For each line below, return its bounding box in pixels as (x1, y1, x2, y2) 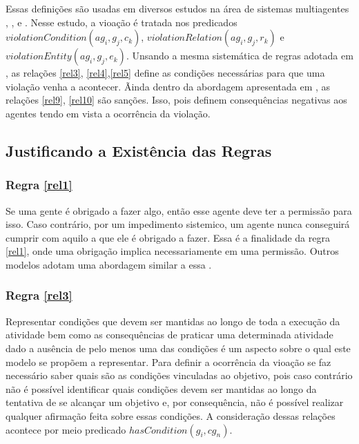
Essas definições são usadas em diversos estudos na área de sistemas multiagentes (6, 1, 349, 15)
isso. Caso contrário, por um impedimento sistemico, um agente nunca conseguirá (6, 217, 350, 231)
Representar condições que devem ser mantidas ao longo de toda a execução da (6, 313, 340, 328)
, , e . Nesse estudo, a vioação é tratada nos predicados (6, 15, 237, 29)
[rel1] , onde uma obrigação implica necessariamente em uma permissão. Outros (6, 244, 339, 258)
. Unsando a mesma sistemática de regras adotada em (126, 48, 353, 63)
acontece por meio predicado (6, 422, 126, 436)
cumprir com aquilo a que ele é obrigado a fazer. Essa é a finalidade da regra (6, 230, 330, 244)
